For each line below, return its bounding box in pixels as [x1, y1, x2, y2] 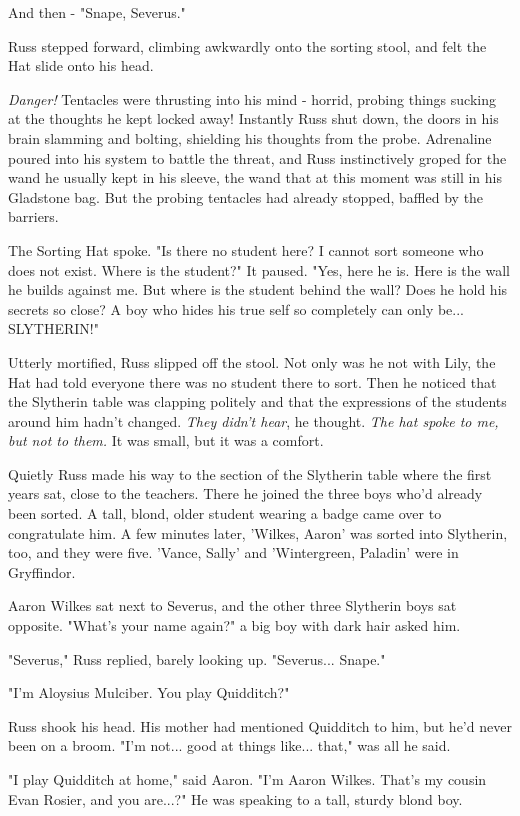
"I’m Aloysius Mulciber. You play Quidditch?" [8, 682, 290, 703]
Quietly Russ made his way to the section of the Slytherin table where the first [8, 463, 492, 484]
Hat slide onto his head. [8, 55, 154, 76]
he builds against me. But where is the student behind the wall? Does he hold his [8, 279, 508, 300]
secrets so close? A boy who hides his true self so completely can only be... [8, 298, 465, 319]
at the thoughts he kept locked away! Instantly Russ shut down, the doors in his [8, 108, 499, 129]
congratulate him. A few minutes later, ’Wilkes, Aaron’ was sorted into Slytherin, [8, 522, 508, 543]
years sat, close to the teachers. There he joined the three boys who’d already [8, 483, 483, 504]
